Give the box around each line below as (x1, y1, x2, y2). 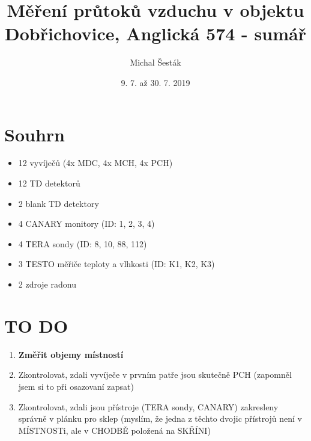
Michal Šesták (130, 56, 181, 69)
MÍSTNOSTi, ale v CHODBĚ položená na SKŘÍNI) (18, 424, 211, 436)
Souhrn (4, 122, 65, 146)
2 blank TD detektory (18, 197, 99, 209)
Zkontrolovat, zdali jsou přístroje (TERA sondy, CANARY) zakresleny (18, 400, 279, 413)
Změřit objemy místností (18, 348, 124, 360)
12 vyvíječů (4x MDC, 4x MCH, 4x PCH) (18, 156, 173, 169)
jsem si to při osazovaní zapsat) (18, 380, 134, 392)
